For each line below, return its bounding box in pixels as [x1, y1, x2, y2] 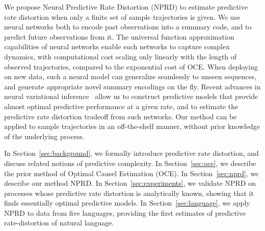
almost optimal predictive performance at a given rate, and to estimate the [4, 101, 238, 111]
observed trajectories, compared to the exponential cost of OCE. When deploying [4, 61, 258, 72]
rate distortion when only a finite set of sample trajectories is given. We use [4, 11, 241, 22]
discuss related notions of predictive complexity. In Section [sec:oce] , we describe [4, 157, 256, 168]
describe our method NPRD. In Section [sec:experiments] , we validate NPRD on [4, 178, 256, 188]
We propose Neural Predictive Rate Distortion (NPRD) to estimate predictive [4, 2, 248, 12]
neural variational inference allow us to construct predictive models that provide [4, 91, 258, 102]
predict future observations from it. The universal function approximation [4, 31, 234, 42]
